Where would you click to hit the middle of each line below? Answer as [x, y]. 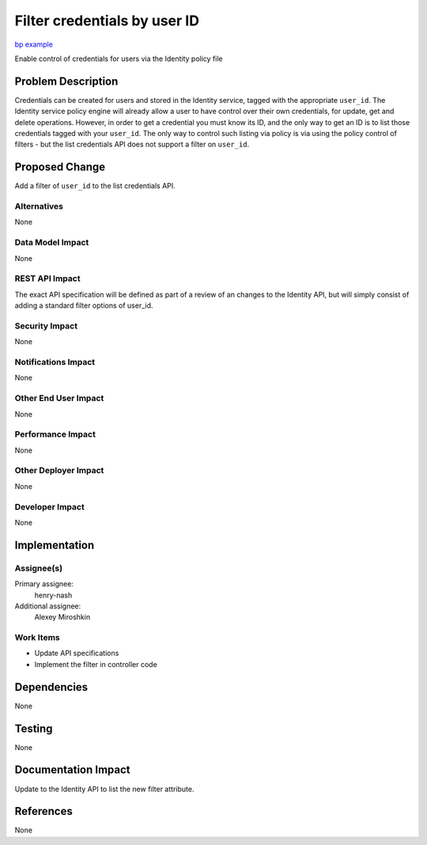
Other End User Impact [59, 398]
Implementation [55, 545]
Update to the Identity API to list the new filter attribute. [104, 789]
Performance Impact [55, 434]
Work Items [37, 638]
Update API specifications [77, 654]
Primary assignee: [44, 584]
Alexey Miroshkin [62, 617]
